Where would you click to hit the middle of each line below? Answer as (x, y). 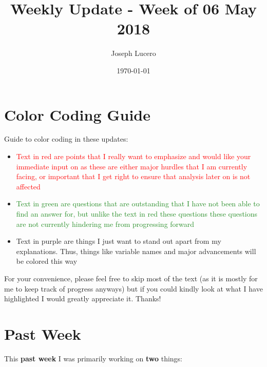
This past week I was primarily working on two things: (93, 358)
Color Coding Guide (77, 114)
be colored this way (47, 261)
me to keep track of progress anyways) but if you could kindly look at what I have (133, 288)
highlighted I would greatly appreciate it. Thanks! (83, 298)
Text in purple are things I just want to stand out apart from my (119, 241)
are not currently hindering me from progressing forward (105, 224)
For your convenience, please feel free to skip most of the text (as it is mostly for (131, 278)
